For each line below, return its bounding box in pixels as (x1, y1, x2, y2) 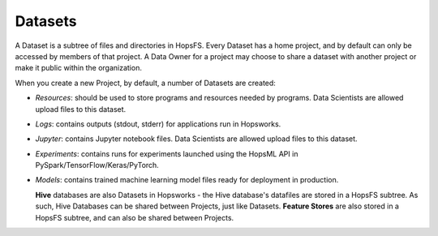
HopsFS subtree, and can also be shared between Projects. (35, 212, 234, 222)
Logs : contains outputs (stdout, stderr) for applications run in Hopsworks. (35, 118, 281, 129)
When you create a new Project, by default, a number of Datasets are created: (15, 78, 276, 88)
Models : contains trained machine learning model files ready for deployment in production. (35, 175, 339, 185)
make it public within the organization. (15, 63, 142, 73)
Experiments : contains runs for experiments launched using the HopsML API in (35, 148, 298, 158)
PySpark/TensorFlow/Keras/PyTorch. (35, 161, 160, 170)
